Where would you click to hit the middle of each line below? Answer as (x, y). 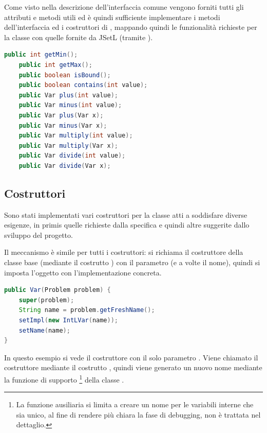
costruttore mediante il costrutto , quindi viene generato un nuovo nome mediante (133, 367)
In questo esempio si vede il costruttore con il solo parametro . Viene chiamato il (131, 357)
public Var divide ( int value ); (72, 156)
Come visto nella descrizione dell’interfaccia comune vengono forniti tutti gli (124, 7)
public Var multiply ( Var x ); (68, 145)
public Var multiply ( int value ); (76, 136)
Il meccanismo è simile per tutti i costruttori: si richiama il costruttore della (124, 252)
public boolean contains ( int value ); (83, 85)
